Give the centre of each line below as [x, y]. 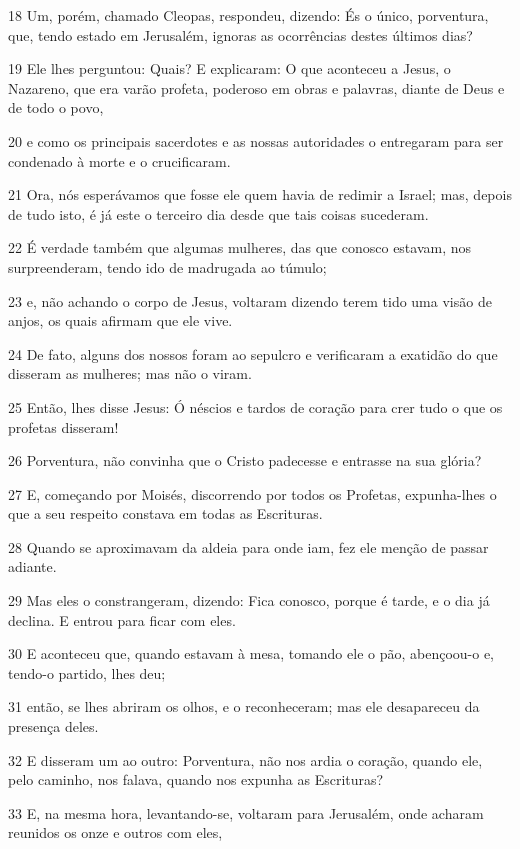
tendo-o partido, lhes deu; [87, 672]
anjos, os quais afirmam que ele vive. [120, 320]
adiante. [32, 566]
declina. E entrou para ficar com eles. [122, 619]
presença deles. [53, 726]
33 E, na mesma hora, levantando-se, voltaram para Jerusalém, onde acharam [246, 812]
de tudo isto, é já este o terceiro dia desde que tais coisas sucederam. [218, 213]
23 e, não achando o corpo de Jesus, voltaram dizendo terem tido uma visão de [250, 300]
